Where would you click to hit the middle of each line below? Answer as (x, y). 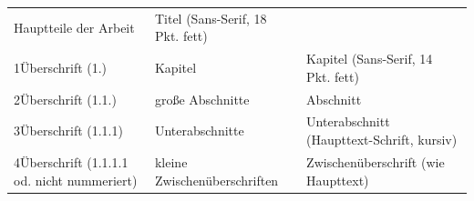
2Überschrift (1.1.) (65, 99)
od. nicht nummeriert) (76, 180)
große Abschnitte (202, 99)
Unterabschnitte (199, 131)
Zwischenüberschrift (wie (376, 161)
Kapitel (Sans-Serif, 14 (370, 59)
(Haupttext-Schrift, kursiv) (382, 140)
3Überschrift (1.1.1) (68, 131)
